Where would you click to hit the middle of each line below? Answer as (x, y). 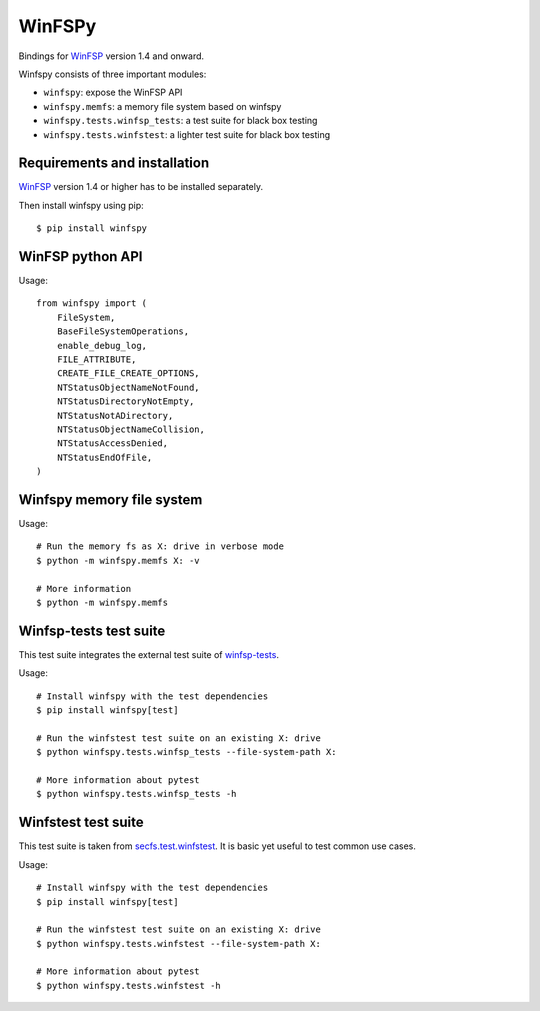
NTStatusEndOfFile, (104, 457)
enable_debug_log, (102, 345)
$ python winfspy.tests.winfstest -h (129, 985)
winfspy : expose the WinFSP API (113, 92)
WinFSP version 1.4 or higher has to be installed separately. (141, 187)
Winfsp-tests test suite (92, 630)
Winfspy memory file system (110, 499)
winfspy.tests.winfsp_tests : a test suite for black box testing (180, 121)
